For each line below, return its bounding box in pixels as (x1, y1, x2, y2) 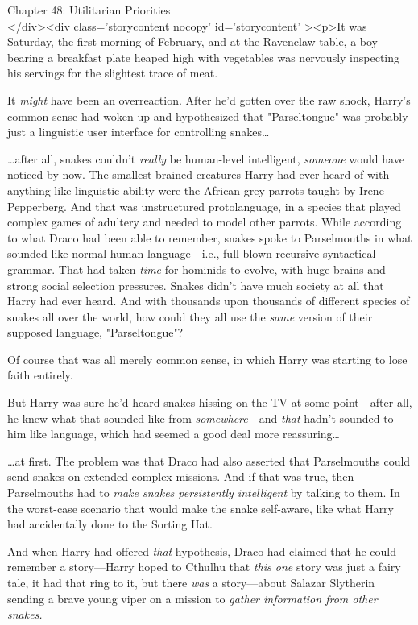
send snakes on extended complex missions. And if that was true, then (7, 468, 354, 485)
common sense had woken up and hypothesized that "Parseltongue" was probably (7, 107, 408, 124)
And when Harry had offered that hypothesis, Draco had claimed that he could (7, 542, 397, 559)
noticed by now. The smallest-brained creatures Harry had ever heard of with (7, 166, 390, 183)
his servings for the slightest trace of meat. (7, 64, 218, 81)
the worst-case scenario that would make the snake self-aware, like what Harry (7, 499, 395, 516)
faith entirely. (7, 366, 73, 383)
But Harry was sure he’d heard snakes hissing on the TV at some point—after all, (7, 394, 412, 411)
